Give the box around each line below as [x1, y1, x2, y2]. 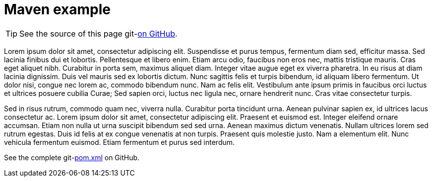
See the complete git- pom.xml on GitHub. [4, 153, 140, 162]
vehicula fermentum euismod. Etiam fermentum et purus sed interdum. [4, 137, 235, 146]
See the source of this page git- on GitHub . [19, 28, 178, 39]
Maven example [4, 1, 111, 18]
